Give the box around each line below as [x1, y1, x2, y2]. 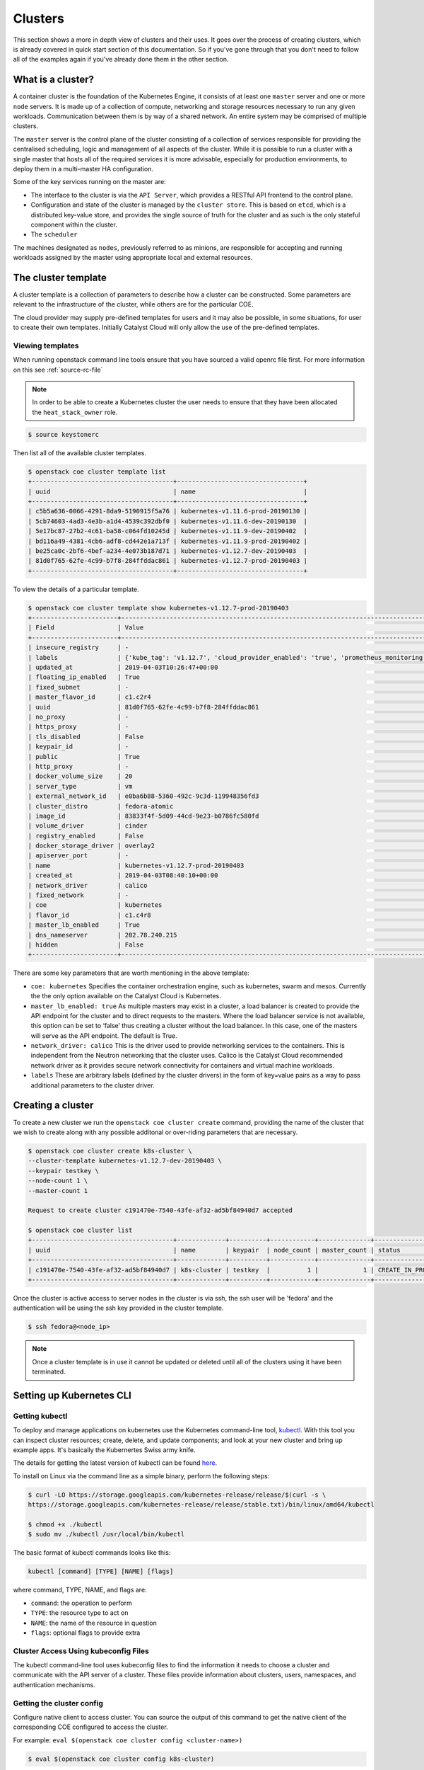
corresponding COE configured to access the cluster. [13, 1723, 169, 1731]
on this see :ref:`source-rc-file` [13, 365, 103, 374]
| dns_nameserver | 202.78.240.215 [28, 931, 177, 939]
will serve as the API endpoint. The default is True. [30, 1031, 178, 1040]
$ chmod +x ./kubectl [28, 1521, 103, 1529]
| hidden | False [28, 940, 144, 949]
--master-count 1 [28, 1187, 88, 1194]
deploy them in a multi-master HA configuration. [13, 164, 154, 173]
